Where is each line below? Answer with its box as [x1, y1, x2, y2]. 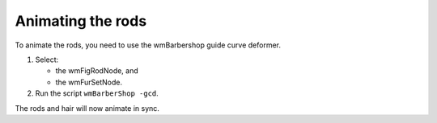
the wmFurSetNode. [55, 77, 123, 87]
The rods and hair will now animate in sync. [15, 103, 159, 113]
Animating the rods [15, 12, 147, 30]
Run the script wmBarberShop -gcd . [35, 88, 159, 98]
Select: [35, 55, 59, 64]
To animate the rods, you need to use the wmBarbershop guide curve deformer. [15, 40, 282, 50]
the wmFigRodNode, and [55, 66, 139, 76]
